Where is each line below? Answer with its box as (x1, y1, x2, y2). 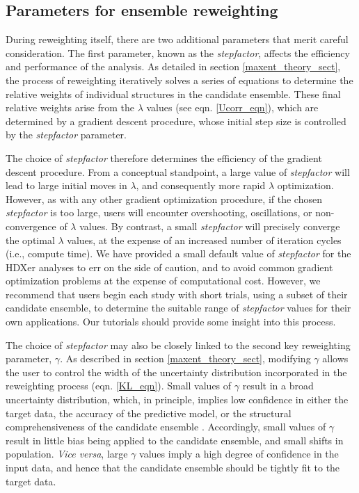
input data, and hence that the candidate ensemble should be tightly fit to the (6, 460, 340, 475)
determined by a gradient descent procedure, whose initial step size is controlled (6, 113, 346, 128)
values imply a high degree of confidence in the (139, 446, 339, 461)
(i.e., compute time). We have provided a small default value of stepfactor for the (6, 246, 351, 261)
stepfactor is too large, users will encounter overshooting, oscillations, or (6, 205, 312, 220)
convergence (6, 218, 56, 233)
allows (322, 351, 349, 366)
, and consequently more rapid (136, 178, 266, 193)
